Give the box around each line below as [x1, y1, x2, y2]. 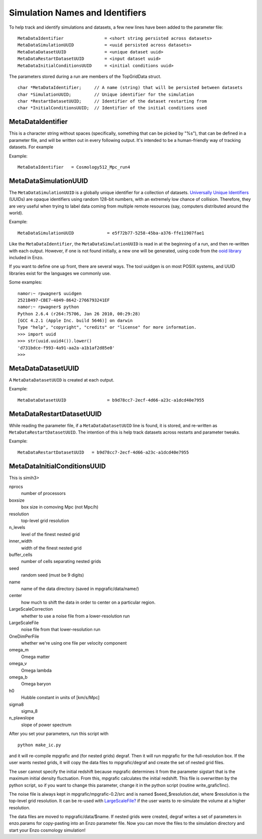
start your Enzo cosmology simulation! [9, 827, 86, 833]
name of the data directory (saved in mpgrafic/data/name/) [21, 586, 139, 592]
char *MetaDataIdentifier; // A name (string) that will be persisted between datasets [17, 85, 243, 90]
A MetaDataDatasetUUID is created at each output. [9, 377, 115, 383]
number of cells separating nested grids [21, 559, 101, 564]
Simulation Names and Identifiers [9, 7, 147, 18]
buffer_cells [9, 552, 33, 558]
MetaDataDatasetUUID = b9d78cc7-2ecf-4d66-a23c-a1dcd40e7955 [17, 397, 205, 403]
